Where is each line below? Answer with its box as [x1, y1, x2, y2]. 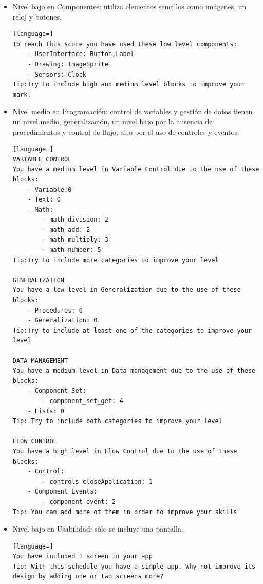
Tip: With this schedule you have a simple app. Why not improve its [12, 562, 256, 570]
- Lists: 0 [27, 407, 65, 415]
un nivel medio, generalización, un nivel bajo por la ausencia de [12, 116, 213, 126]
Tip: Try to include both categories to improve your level [12, 417, 222, 425]
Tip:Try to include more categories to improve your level [12, 256, 219, 264]
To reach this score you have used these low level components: [12, 40, 237, 48]
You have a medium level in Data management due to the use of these [12, 367, 256, 375]
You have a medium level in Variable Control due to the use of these [12, 166, 259, 173]
